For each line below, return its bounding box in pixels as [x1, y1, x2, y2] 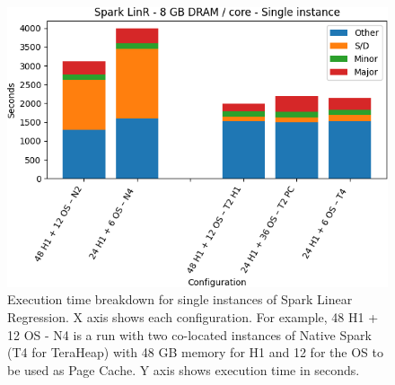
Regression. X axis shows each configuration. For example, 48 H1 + [7, 307, 379, 326]
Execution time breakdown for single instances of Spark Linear [7, 290, 353, 309]
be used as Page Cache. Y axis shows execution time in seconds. [7, 360, 360, 379]
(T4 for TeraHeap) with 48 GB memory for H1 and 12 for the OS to [7, 343, 383, 362]
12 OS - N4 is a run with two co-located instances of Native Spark [7, 325, 372, 344]
